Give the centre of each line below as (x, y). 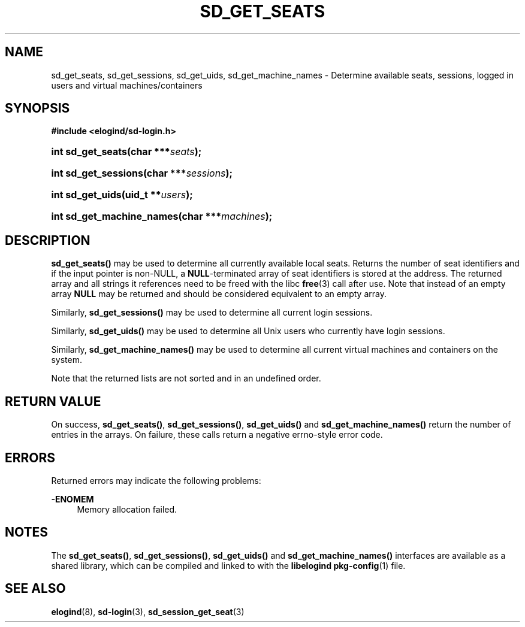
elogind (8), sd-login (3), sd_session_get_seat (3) (148, 611)
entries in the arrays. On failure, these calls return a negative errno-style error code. (217, 435)
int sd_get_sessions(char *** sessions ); (142, 173)
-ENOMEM (73, 499)
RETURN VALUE (53, 401)
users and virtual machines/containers (127, 85)
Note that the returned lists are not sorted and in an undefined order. (186, 378)
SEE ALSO (35, 589)
